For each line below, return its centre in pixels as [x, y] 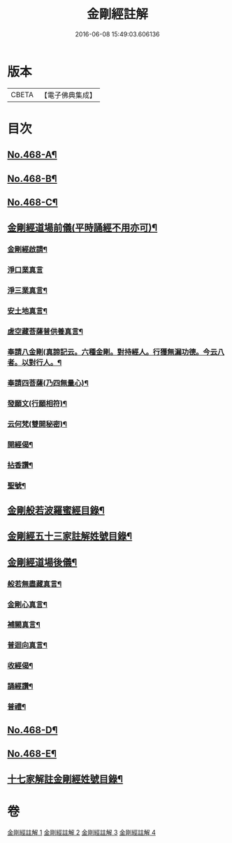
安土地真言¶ [27, 311]
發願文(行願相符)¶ [37, 403]
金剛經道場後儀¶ [42, 562]
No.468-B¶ [32, 179]
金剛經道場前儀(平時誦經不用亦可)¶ [82, 228]
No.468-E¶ [32, 753]
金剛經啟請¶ [27, 250]
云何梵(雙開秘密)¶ [37, 424]
